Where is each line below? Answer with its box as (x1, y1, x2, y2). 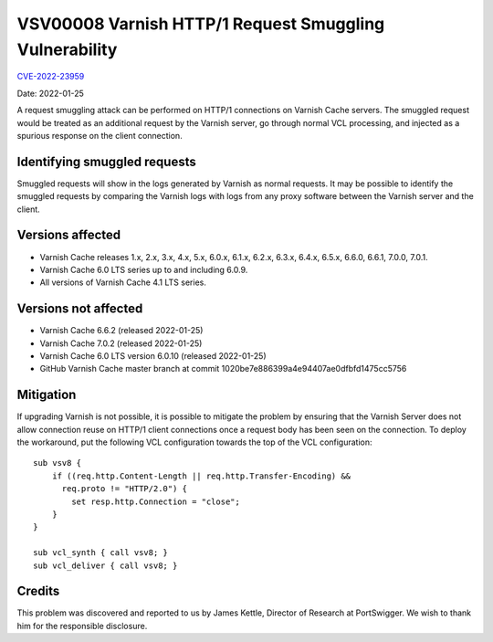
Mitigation (16, 387, 77, 403)
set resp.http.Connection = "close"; (71, 496, 241, 507)
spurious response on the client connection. (16, 130, 183, 141)
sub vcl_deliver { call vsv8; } (33, 560, 178, 571)
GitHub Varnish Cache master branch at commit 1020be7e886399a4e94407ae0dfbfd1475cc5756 (39, 363, 407, 374)
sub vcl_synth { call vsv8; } (33, 548, 169, 558)
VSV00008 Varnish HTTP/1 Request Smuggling (16, 14, 385, 34)
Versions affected (16, 227, 121, 243)
